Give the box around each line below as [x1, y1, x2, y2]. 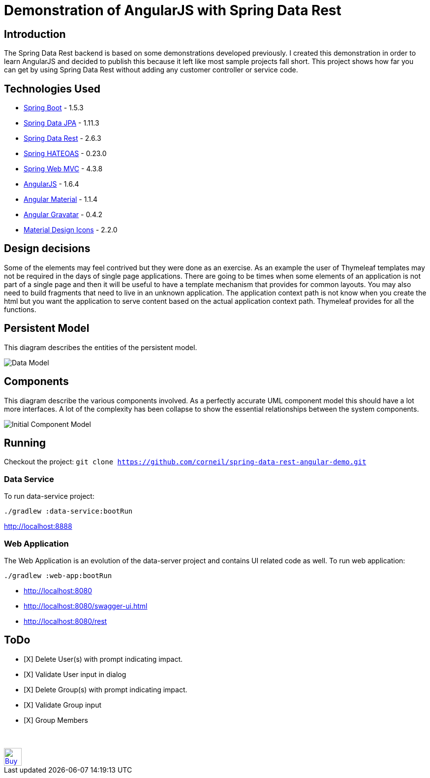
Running [4, 436, 46, 449]
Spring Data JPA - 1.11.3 [24, 119, 99, 128]
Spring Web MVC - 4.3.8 [24, 164, 103, 173]
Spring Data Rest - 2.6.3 [24, 134, 101, 143]
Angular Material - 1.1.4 [24, 195, 98, 204]
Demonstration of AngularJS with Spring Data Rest [4, 2, 341, 19]
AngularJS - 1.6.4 [24, 180, 79, 189]
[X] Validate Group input [24, 700, 102, 709]
